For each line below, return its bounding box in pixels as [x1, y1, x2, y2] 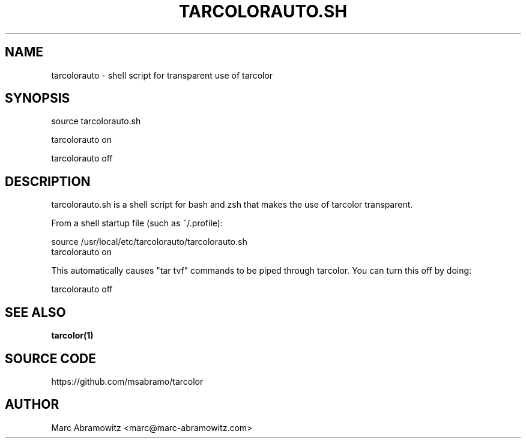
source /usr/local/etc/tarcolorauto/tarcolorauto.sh [51, 237, 247, 247]
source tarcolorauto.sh [51, 116, 141, 127]
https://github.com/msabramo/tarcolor [51, 376, 204, 387]
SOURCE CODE [5, 351, 96, 366]
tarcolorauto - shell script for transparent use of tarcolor [51, 70, 273, 80]
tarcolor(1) [51, 330, 94, 341]
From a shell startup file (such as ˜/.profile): [51, 218, 223, 229]
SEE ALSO [5, 304, 66, 320]
